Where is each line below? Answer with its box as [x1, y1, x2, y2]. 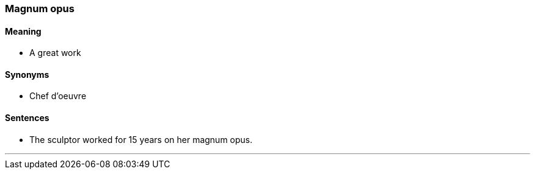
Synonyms [5, 69, 49, 80]
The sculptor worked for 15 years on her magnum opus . [29, 134, 253, 145]
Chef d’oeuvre [29, 91, 87, 102]
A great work [29, 47, 81, 58]
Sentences [5, 113, 49, 124]
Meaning [5, 26, 42, 37]
